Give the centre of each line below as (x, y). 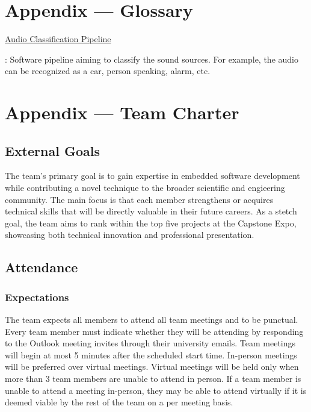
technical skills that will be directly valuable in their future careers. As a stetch (151, 211)
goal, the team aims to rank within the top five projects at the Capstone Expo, (151, 223)
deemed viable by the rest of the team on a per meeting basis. (119, 402)
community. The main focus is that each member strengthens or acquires (139, 199)
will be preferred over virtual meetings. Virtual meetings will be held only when (152, 367)
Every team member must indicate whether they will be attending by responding (154, 331)
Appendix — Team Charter (122, 112)
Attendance (42, 267)
